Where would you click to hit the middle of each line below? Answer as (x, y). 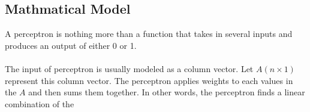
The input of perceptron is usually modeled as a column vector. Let (129, 68)
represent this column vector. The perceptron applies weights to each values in (149, 80)
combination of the (40, 103)
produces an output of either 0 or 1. (71, 45)
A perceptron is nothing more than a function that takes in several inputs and (149, 34)
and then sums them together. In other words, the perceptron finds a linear (167, 92)
